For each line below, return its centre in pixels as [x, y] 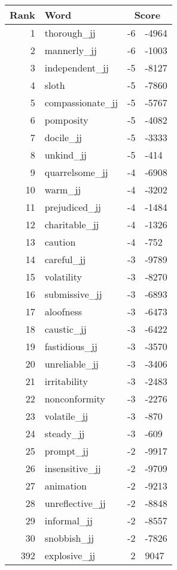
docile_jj [63, 137]
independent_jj [77, 68]
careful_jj [65, 259]
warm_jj [63, 189]
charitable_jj [72, 224]
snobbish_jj [69, 538]
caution [60, 242]
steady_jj [65, 433]
